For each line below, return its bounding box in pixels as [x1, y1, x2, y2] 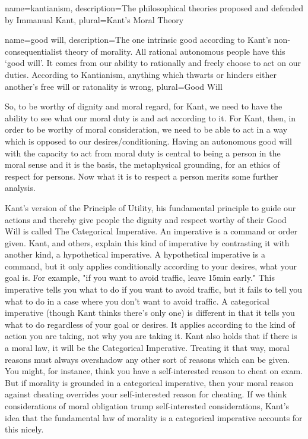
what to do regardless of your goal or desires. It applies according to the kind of [5, 318, 296, 330]
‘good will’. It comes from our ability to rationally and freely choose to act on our [5, 57, 301, 69]
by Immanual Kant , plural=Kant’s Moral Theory [5, 13, 184, 26]
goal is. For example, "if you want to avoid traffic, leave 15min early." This [5, 271, 275, 284]
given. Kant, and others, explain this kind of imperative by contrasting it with [5, 236, 290, 249]
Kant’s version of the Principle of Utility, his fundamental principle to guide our [5, 201, 296, 214]
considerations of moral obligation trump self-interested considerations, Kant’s [5, 400, 290, 412]
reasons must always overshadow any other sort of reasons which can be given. [5, 353, 290, 365]
